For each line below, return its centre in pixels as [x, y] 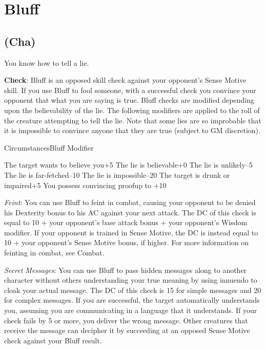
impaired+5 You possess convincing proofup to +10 [85, 185]
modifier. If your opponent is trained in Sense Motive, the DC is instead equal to [131, 232]
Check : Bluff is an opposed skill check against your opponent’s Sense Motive [125, 80]
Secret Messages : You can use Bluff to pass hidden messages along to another [126, 270]
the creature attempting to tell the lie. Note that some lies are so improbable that [133, 120]
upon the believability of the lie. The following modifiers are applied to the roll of [132, 110]
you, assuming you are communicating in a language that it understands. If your [131, 310]
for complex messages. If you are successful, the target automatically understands [132, 300]
